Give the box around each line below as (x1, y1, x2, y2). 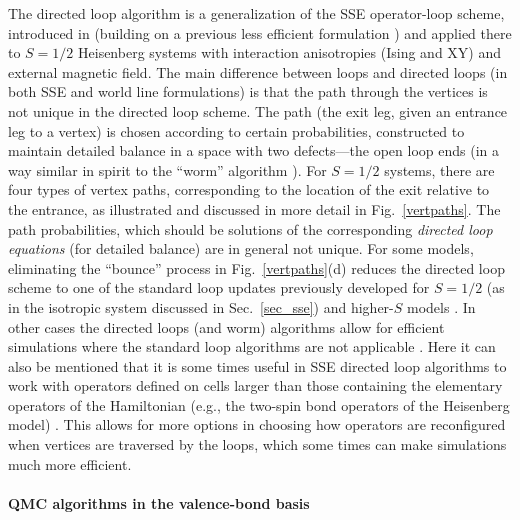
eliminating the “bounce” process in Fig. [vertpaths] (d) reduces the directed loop (8, 257, 505, 278)
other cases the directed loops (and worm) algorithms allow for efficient (8, 316, 445, 337)
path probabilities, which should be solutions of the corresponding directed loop (8, 218, 493, 239)
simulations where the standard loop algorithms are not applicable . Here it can (8, 336, 496, 357)
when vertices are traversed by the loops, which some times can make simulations (8, 434, 507, 455)
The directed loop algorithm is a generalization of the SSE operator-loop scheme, (8, 3, 505, 23)
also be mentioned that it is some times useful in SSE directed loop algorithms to (8, 355, 507, 376)
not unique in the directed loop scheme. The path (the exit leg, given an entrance (8, 100, 508, 121)
